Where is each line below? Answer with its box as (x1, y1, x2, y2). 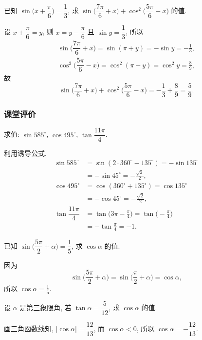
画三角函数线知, (4, 323, 54, 334)
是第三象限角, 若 (19, 302, 72, 312)
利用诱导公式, (4, 148, 47, 158)
